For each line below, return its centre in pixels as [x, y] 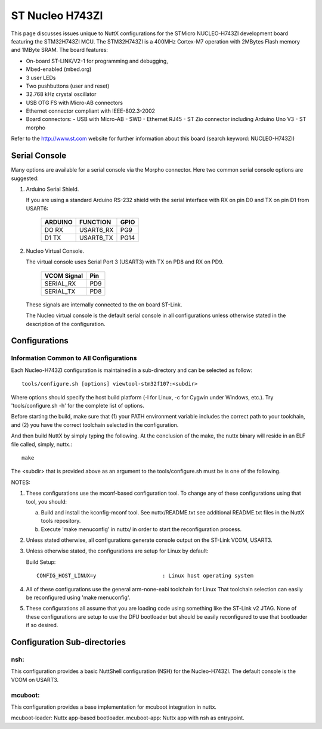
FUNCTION [95, 222]
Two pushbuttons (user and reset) [68, 86]
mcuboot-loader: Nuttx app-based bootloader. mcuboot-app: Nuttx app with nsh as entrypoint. [128, 718]
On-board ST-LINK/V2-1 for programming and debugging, [97, 61]
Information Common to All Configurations [74, 358]
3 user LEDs [41, 77]
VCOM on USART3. [35, 680]
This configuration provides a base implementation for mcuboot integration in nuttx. [114, 707]
